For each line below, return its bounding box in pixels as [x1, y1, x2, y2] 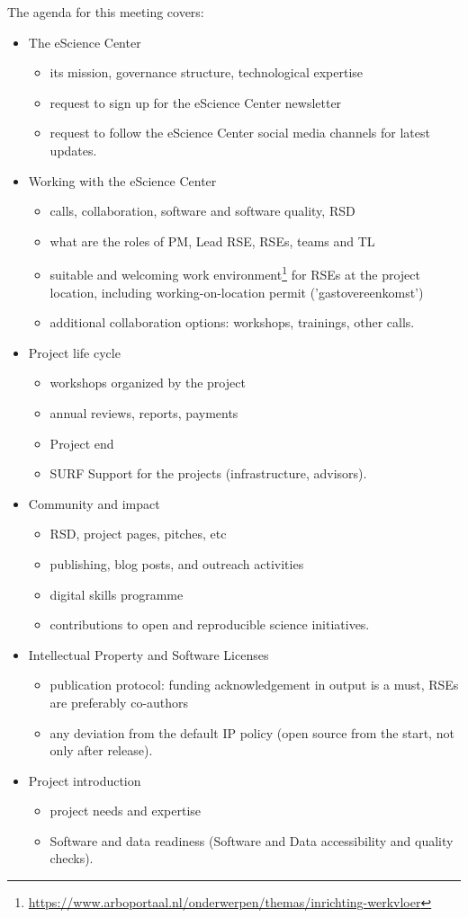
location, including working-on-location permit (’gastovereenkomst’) [49, 282, 424, 301]
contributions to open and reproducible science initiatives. [49, 615, 370, 634]
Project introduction [28, 771, 141, 789]
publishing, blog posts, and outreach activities [49, 554, 304, 573]
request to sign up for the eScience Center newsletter [49, 93, 342, 111]
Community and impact [28, 494, 160, 512]
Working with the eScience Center [28, 171, 217, 190]
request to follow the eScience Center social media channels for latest [49, 123, 430, 142]
